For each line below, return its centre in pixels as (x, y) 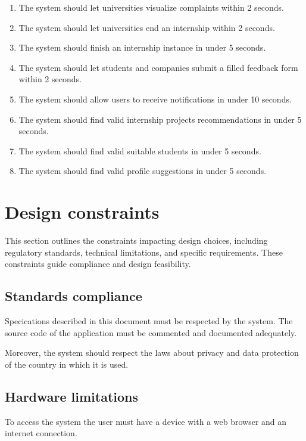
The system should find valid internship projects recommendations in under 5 (160, 119)
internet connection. (41, 433)
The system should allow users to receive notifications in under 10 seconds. (155, 99)
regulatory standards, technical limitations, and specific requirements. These (144, 252)
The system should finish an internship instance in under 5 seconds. (142, 47)
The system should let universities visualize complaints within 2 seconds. (151, 7)
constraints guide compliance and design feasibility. (98, 264)
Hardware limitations (72, 396)
